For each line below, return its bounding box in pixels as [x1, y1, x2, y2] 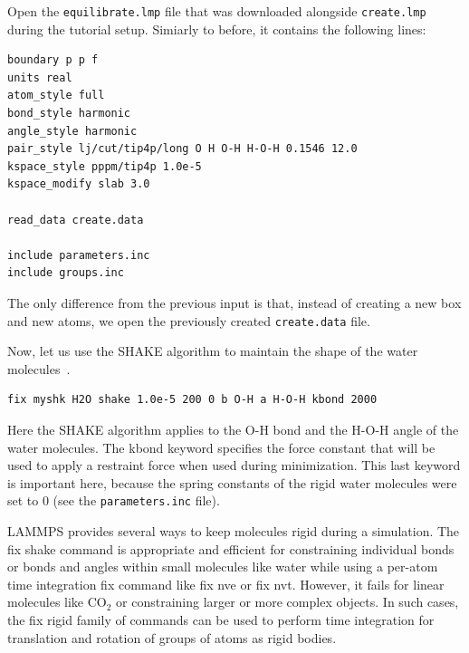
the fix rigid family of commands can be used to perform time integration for [7, 610, 435, 629]
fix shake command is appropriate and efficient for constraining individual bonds [7, 539, 455, 558]
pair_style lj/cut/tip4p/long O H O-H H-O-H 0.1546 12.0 [7, 142, 358, 156]
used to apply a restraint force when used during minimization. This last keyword [7, 456, 461, 475]
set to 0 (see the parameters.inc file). [7, 491, 220, 510]
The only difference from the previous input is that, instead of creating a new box [7, 293, 462, 312]
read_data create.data [7, 213, 144, 226]
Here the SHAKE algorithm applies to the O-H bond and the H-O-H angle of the [7, 420, 459, 438]
